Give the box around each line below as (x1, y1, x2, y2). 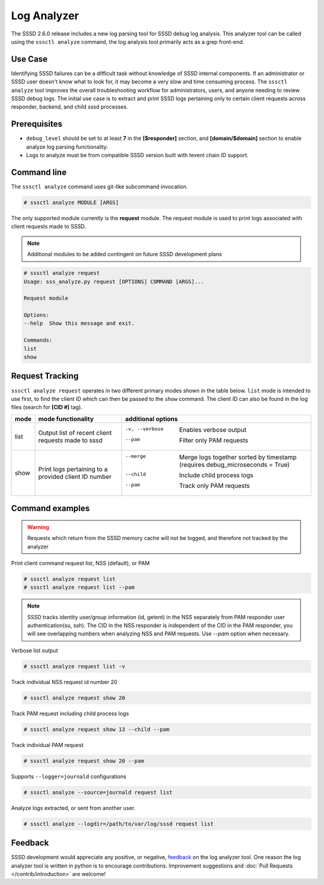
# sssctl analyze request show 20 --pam (23, 757, 144, 764)
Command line (11, 167, 67, 177)
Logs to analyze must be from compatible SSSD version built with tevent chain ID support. (26, 152, 249, 159)
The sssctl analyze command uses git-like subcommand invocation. (11, 183, 188, 190)
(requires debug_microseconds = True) (179, 460, 290, 469)
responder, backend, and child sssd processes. (11, 103, 128, 110)
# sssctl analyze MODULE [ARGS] (23, 199, 119, 206)
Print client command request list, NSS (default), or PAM (11, 559, 150, 566)
